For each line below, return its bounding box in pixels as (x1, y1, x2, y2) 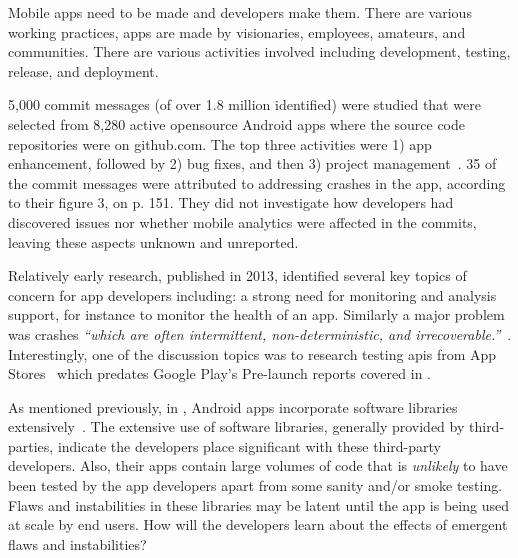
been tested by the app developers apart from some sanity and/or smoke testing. (8, 475, 503, 496)
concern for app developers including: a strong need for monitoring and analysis (8, 284, 497, 305)
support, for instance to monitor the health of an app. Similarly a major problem (8, 304, 505, 325)
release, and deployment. (8, 60, 159, 81)
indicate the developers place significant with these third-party (57, 435, 441, 456)
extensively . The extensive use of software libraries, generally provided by (8, 416, 465, 437)
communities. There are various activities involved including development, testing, (8, 41, 511, 62)
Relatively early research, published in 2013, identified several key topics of (8, 265, 467, 286)
